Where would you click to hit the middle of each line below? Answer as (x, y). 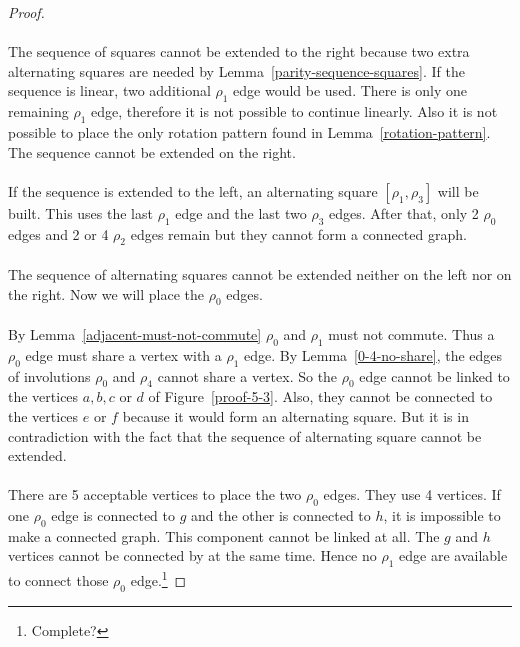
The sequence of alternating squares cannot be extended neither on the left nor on (260, 273)
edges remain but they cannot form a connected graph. (298, 233)
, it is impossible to (442, 515)
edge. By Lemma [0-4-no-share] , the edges (373, 354)
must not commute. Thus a (411, 333)
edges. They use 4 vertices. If (412, 494)
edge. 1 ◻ (158, 578)
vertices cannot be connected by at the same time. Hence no (192, 555)
